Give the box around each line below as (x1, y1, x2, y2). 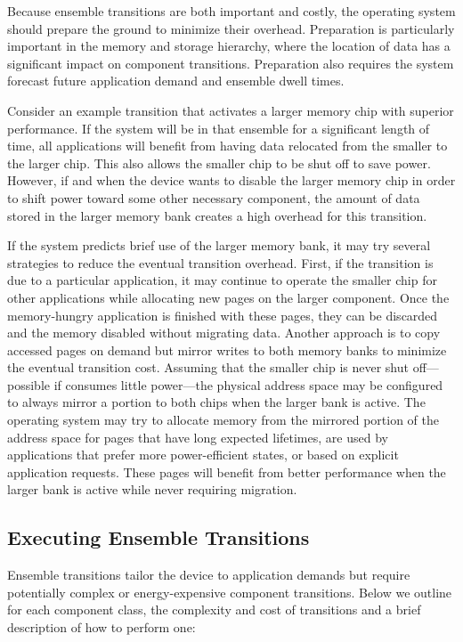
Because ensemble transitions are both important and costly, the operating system (7, 2, 456, 20)
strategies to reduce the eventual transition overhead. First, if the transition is (7, 253, 434, 272)
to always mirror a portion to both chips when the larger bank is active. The (7, 393, 426, 411)
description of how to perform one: (7, 618, 196, 637)
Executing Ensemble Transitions (7, 524, 310, 551)
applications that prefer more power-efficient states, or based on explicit (7, 445, 399, 464)
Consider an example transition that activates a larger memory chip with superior (7, 101, 454, 119)
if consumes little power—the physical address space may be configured (53, 375, 443, 394)
